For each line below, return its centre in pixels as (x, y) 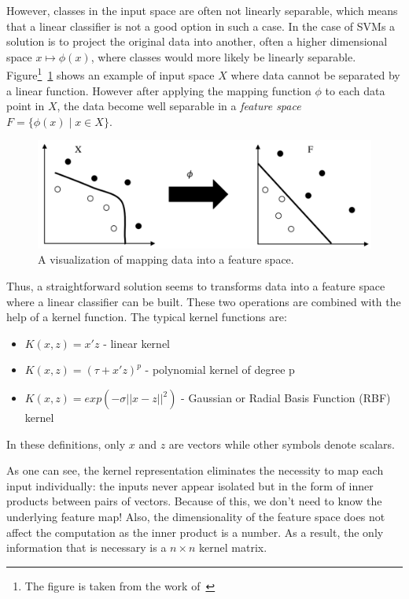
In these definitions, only (66, 444)
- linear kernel (136, 343)
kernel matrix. (233, 547)
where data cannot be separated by (315, 75)
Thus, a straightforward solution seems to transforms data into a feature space (196, 286)
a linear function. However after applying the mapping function (159, 90)
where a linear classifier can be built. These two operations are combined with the (204, 301)
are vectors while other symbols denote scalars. (282, 444)
